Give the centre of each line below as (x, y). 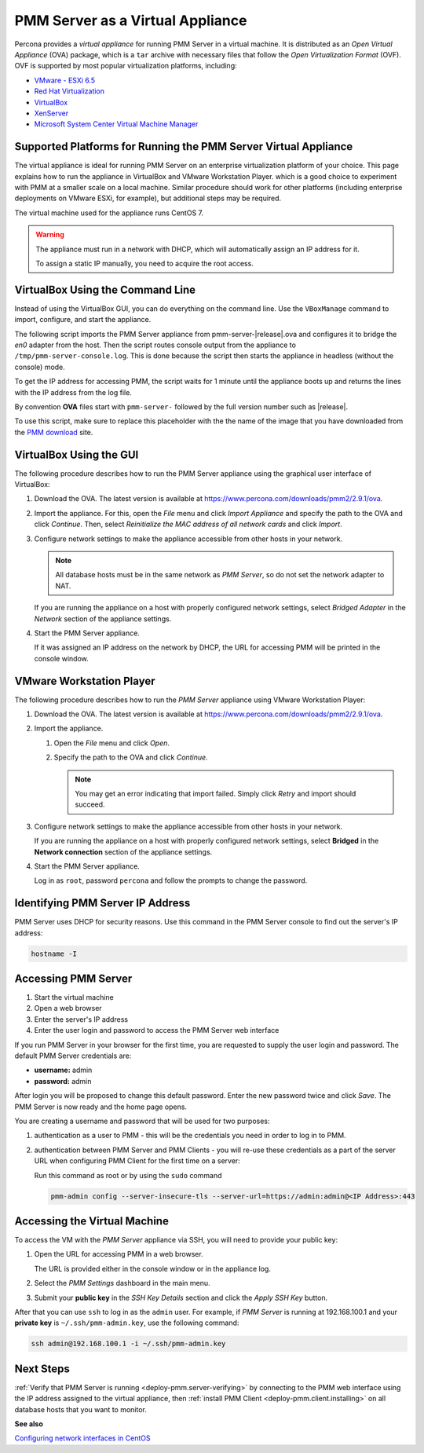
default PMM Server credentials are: (73, 1056)
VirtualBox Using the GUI (77, 454)
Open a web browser (68, 1008)
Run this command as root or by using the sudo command (128, 1175)
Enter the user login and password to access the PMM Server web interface (157, 1030)
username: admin (63, 1070)
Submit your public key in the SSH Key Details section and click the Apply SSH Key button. (181, 1297)
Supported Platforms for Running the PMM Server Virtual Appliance (184, 146)
